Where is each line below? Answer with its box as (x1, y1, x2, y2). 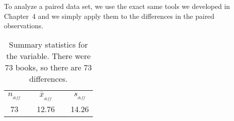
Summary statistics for (9, 38, 88, 50)
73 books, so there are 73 (4, 61, 92, 73)
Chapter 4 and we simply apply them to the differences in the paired (4, 10, 215, 21)
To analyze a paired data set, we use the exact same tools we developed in (4, 1, 230, 11)
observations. (4, 20, 44, 31)
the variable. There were (6, 50, 91, 61)
